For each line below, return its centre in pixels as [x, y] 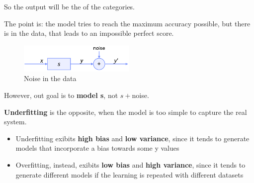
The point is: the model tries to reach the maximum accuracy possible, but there [127, 23]
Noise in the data [50, 78]
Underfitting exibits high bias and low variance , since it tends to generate [132, 138]
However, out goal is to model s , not [61, 95]
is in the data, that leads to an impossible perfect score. [89, 33]
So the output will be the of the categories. [70, 6]
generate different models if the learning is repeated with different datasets [129, 174]
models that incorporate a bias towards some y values [97, 148]
